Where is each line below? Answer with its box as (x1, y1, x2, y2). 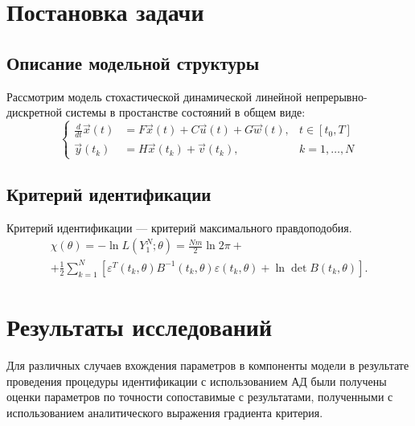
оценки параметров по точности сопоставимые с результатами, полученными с (6, 388, 393, 405)
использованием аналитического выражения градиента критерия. (6, 403, 323, 420)
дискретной (6, 104, 62, 121)
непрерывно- (306, 88, 368, 104)
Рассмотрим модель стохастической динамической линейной (6, 88, 302, 104)
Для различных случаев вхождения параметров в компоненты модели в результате (6, 357, 409, 374)
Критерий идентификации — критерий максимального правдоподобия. (6, 219, 352, 236)
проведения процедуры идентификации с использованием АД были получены (6, 372, 387, 389)
